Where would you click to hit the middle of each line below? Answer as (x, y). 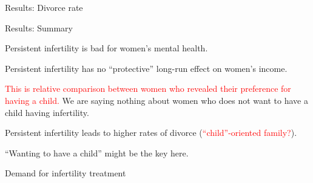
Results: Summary (39, 27)
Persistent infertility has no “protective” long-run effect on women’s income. (146, 68)
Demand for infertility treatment (66, 173)
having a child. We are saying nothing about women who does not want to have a (156, 100)
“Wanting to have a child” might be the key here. (97, 152)
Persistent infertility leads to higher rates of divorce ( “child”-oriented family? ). (151, 133)
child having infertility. (47, 112)
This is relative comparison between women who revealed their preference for (148, 88)
